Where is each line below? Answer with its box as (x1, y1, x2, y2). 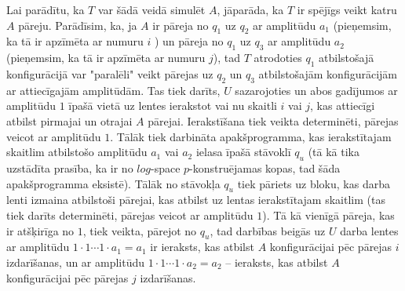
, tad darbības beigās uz (210, 222, 326, 238)
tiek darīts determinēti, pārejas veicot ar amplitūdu (6, 206, 254, 223)
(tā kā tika (308, 144, 359, 160)
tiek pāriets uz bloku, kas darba (237, 175, 390, 191)
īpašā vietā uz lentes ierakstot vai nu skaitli (68, 97, 277, 114)
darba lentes (340, 222, 399, 238)
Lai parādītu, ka (6, 2, 85, 17)
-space (150, 159, 181, 176)
